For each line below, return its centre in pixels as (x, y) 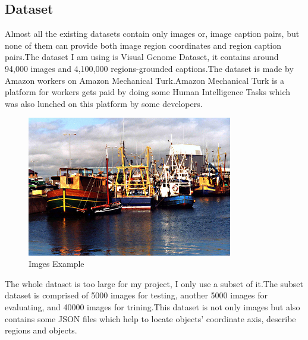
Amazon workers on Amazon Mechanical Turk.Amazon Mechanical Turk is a (145, 80)
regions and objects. (41, 330)
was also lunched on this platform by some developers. (104, 103)
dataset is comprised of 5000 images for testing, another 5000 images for (136, 295)
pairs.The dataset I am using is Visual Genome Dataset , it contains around (142, 57)
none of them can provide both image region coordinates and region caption (143, 45)
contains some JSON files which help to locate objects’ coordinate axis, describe (150, 318)
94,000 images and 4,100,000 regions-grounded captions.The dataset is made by (149, 68)
